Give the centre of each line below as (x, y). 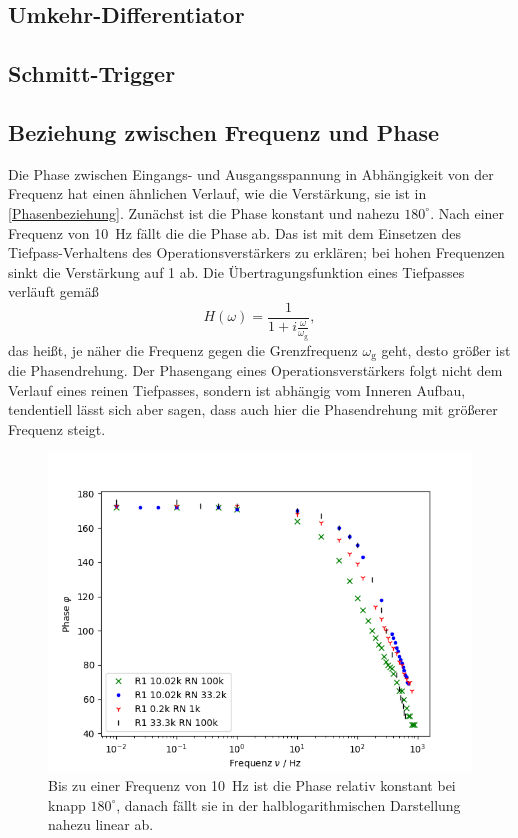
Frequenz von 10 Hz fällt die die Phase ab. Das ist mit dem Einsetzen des (235, 232)
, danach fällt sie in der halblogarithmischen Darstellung (288, 804)
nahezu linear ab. (101, 824)
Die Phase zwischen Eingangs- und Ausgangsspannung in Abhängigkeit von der (251, 173)
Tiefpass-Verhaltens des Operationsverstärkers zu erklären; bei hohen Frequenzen (256, 252)
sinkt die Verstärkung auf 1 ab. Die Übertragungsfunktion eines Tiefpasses (236, 271)
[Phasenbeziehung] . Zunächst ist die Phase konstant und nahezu (204, 212)
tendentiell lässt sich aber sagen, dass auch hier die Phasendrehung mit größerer (253, 409)
